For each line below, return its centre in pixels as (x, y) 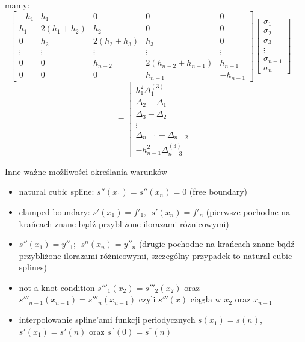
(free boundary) (218, 191)
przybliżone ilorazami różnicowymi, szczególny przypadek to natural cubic (156, 255)
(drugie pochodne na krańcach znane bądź (217, 244)
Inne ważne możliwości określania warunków (86, 171)
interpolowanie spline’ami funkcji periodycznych (107, 319)
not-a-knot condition (57, 287)
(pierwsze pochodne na (248, 211)
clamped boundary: (54, 211)
